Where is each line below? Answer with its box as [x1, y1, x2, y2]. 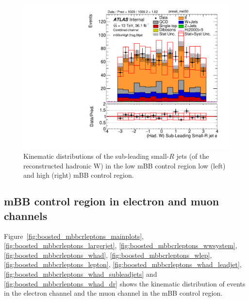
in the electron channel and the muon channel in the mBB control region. [4, 288, 223, 298]
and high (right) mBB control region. [23, 170, 134, 180]
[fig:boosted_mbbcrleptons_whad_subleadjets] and [4, 269, 157, 279]
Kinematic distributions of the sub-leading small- [23, 151, 169, 161]
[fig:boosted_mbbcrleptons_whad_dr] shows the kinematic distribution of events [4, 278, 246, 288]
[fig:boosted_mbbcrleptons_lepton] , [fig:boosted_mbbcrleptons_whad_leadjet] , [4, 259, 242, 269]
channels [4, 208, 48, 223]
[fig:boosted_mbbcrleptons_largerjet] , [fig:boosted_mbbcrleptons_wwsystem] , [4, 240, 237, 251]
